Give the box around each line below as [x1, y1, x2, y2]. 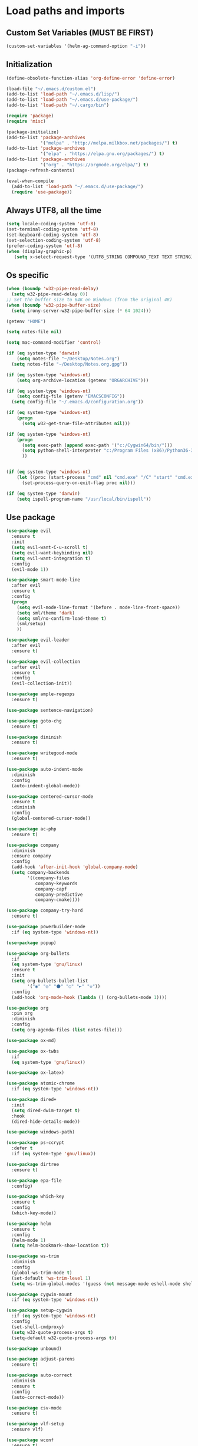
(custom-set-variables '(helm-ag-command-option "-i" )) [6, 43, 146, 49]
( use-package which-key [6, 1194, 65, 1199]
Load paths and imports [6, 4, 125, 18]
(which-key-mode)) [11, 1210, 57, 1216]
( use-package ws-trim [6, 1253, 60, 1260]
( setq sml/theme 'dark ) [16, 610, 75, 616]
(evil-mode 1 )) [11, 566, 49, 573]
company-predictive [35, 892, 83, 898]
